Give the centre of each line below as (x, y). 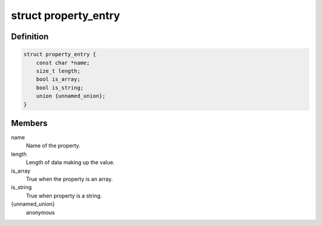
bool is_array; (58, 79)
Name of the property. (53, 146)
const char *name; (63, 63)
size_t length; (58, 71)
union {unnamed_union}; (71, 96)
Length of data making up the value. (70, 162)
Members (29, 123)
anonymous (40, 212)
